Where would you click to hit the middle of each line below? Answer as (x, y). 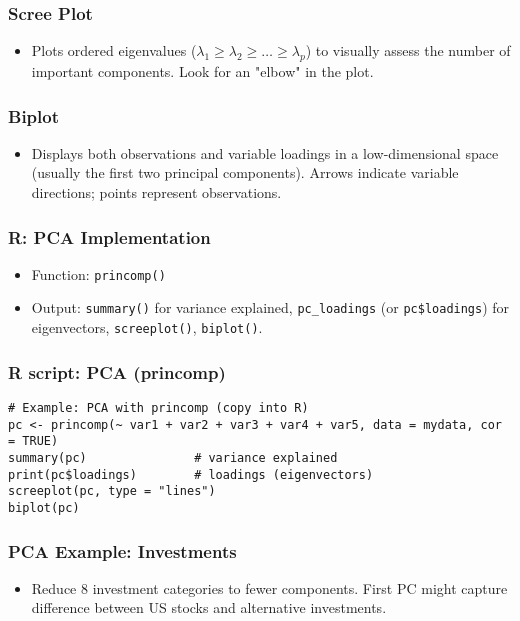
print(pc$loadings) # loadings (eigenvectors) (191, 474)
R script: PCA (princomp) (117, 371)
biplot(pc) (44, 507)
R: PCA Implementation (109, 236)
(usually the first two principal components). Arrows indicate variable (245, 172)
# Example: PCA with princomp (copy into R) (158, 408)
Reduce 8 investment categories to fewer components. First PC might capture (269, 587)
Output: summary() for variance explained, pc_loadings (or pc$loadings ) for (270, 307)
